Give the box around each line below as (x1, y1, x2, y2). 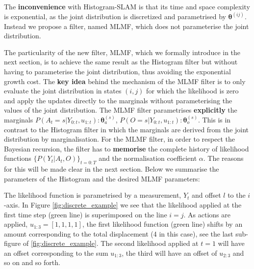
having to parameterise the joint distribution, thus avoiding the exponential (4, 66, 231, 76)
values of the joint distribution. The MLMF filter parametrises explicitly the (4, 105, 237, 115)
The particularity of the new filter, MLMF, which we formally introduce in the (4, 47, 241, 57)
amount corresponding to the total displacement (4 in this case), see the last (4, 228, 233, 239)
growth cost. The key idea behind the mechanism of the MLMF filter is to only (4, 76, 246, 86)
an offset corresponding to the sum (4, 247, 108, 258)
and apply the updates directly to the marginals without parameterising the (4, 95, 232, 105)
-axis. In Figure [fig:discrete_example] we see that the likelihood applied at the (4, 199, 242, 209)
